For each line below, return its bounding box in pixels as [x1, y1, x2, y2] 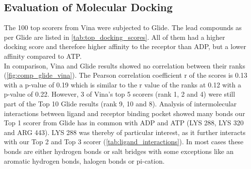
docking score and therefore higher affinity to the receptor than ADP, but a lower [4, 41, 246, 51]
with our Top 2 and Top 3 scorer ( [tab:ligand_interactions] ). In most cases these [4, 136, 244, 147]
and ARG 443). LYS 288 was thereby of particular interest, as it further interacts [4, 127, 246, 137]
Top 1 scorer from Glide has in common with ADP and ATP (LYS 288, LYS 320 [4, 118, 244, 128]
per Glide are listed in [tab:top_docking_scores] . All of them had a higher [4, 32, 225, 42]
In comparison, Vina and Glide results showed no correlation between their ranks [4, 60, 245, 70]
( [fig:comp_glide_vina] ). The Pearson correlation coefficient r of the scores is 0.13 [4, 70, 248, 80]
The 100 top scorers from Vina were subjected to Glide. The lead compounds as [4, 22, 242, 33]
